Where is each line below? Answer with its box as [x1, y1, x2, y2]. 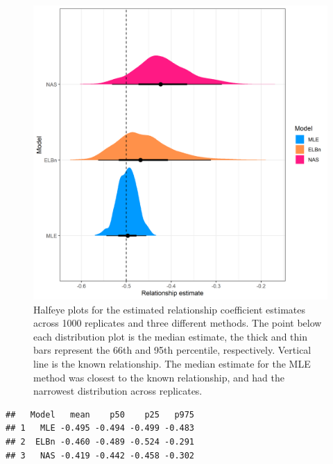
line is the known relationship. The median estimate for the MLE [33, 356, 311, 370]
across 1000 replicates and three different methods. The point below [33, 316, 322, 330]
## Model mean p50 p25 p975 [6, 409, 195, 420]
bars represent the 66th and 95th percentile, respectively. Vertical [33, 343, 311, 357]
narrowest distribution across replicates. [33, 384, 203, 398]
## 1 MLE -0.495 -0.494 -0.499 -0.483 [6, 423, 195, 433]
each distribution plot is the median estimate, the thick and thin [33, 329, 308, 343]
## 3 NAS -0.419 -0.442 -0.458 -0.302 [6, 450, 195, 461]
